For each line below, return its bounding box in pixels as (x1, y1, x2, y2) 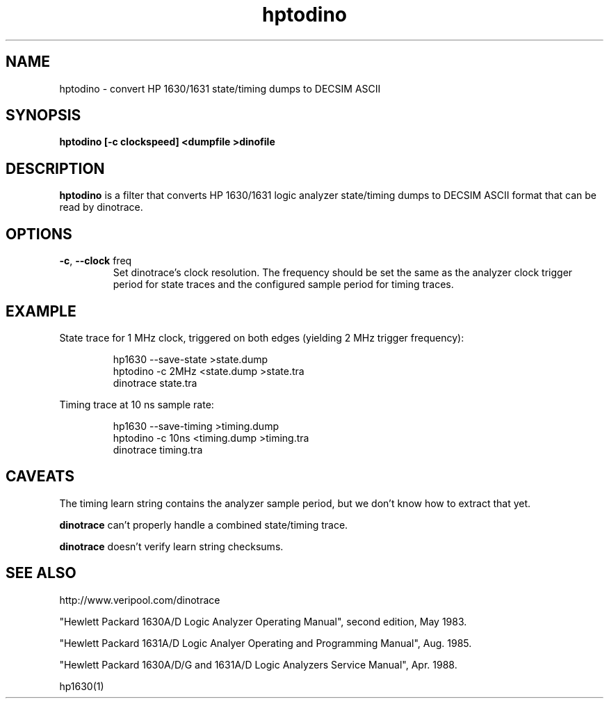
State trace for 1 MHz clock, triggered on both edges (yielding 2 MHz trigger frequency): (59, 331, 464, 344)
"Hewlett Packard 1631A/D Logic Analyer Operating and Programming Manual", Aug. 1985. (59, 637, 472, 649)
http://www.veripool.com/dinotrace (59, 593, 220, 606)
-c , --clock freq (59, 255, 132, 267)
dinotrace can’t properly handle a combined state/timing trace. (59, 518, 348, 531)
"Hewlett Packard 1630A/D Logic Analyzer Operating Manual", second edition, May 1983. (59, 615, 467, 627)
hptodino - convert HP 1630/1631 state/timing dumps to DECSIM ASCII (59, 82, 381, 95)
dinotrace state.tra (113, 376, 197, 389)
